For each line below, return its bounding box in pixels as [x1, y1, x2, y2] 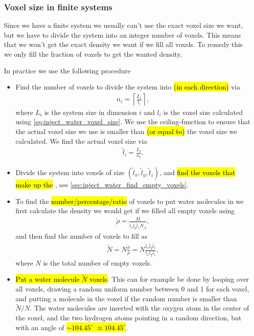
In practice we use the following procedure [4, 65, 131, 75]
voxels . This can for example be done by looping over [89, 274, 249, 284]
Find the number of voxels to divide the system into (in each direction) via [15, 82, 240, 92]
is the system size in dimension [44, 107, 137, 117]
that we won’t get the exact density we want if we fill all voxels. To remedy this [4, 39, 243, 49]
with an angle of [15, 322, 64, 332]
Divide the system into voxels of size [15, 167, 125, 177]
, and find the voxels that [159, 167, 235, 177]
